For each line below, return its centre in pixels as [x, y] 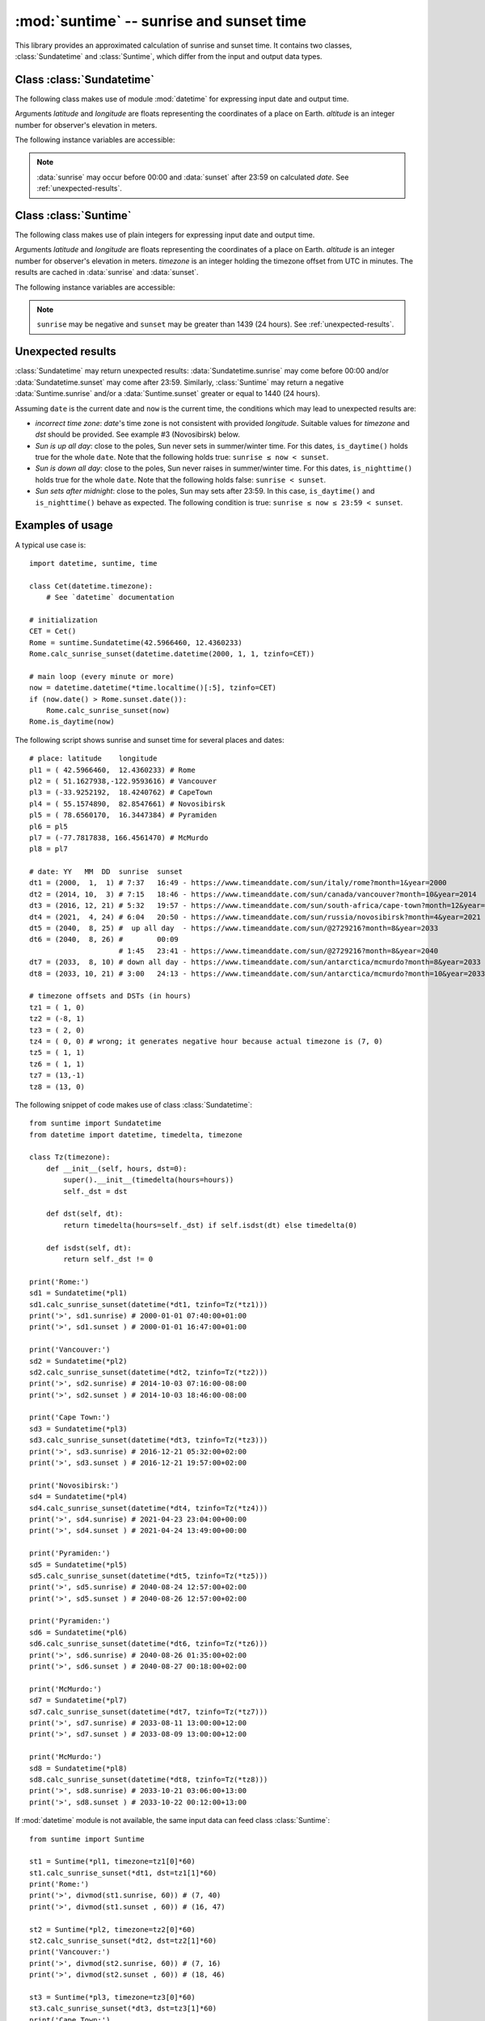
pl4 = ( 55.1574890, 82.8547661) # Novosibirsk [127, 804]
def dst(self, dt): [84, 1214]
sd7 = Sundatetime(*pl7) [78, 1700]
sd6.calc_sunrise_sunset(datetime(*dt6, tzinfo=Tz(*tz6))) [149, 1644]
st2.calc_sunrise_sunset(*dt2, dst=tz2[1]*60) [123, 1941]
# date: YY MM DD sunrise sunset [106, 872]
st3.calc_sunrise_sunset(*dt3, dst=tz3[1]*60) [123, 2008]
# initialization [63, 620]
